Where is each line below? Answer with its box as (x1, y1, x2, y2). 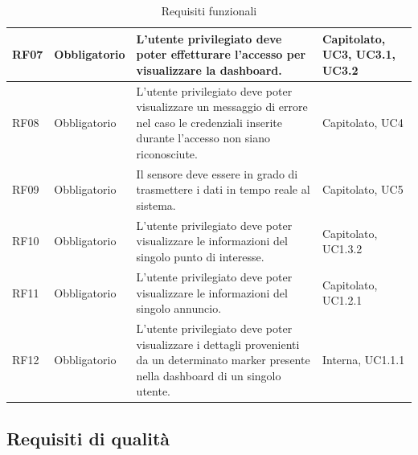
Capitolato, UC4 (322, 113, 404, 130)
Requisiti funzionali (161, 2, 257, 18)
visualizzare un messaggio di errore (136, 98, 308, 115)
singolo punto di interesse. (136, 248, 264, 265)
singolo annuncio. (136, 300, 222, 317)
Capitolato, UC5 (322, 181, 404, 198)
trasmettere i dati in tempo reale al (136, 181, 310, 198)
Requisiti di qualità (6, 425, 170, 450)
